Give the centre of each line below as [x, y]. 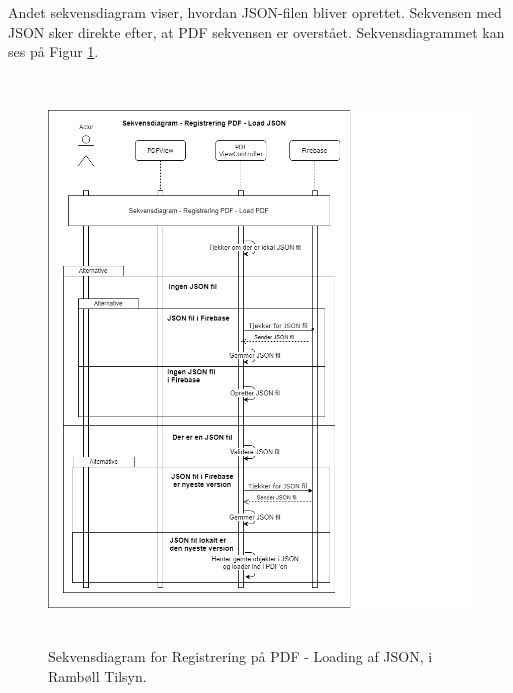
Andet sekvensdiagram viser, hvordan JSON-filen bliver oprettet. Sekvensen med [255, 12]
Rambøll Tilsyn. [97, 675]
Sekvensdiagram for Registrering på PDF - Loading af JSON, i [240, 656]
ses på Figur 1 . [53, 51]
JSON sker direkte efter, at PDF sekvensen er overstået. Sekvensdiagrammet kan [256, 31]
